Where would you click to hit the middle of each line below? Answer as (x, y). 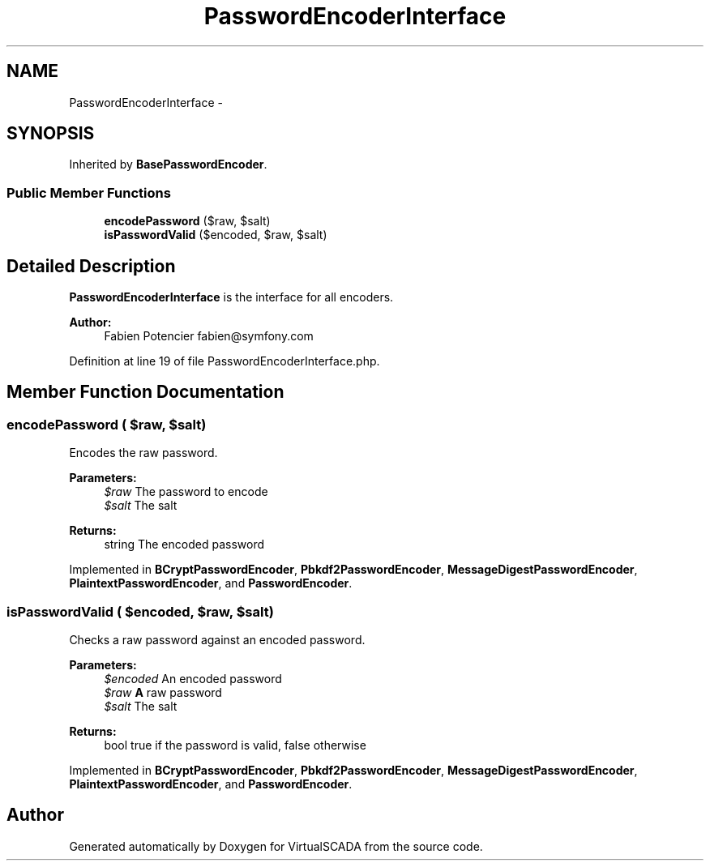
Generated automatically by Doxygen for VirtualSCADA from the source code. (276, 846)
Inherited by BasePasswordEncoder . (168, 164)
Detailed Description (91, 266)
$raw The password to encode (186, 492)
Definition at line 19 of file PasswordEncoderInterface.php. (225, 361)
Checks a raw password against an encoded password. (217, 640)
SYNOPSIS (51, 134)
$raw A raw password (163, 692)
